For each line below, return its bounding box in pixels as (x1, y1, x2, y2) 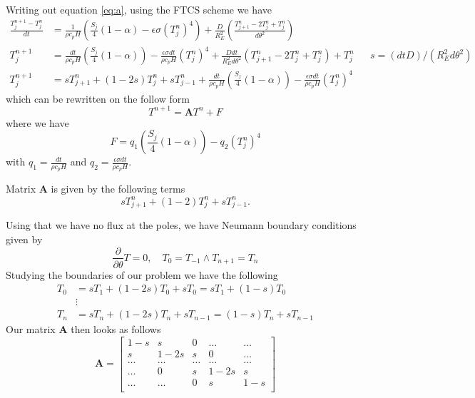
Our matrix (6, 322, 56, 337)
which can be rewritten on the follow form (6, 91, 190, 106)
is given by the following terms (51, 181, 185, 196)
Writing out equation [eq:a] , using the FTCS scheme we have (6, 2, 272, 16)
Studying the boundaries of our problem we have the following (6, 267, 278, 282)
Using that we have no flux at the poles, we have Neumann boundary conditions (6, 218, 357, 233)
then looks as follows (71, 322, 161, 337)
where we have (6, 115, 69, 130)
